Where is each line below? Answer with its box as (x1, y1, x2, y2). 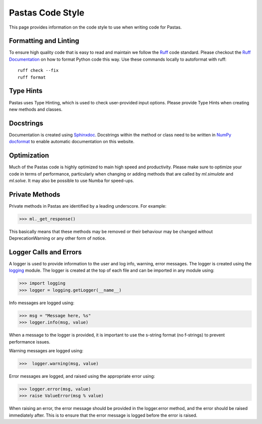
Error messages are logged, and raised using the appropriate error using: (9, 373, 155, 379)
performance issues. (9, 339, 50, 344)
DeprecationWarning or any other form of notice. (9, 235, 107, 241)
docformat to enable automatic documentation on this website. (9, 139, 134, 145)
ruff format (17, 74, 46, 80)
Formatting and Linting (9, 37, 80, 45)
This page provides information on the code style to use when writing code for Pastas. (9, 24, 182, 30)
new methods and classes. (9, 106, 63, 112)
